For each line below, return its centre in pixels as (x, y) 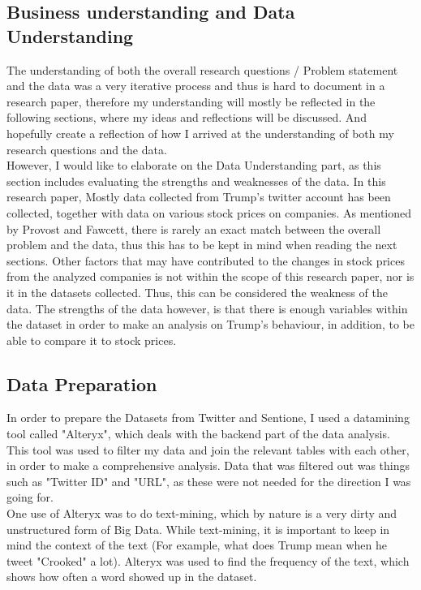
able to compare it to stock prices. (92, 340)
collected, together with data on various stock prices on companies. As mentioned (209, 212)
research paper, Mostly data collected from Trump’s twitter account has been (199, 197)
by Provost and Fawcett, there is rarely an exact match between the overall (194, 228)
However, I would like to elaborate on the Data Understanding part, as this (194, 165)
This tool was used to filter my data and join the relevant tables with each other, (208, 449)
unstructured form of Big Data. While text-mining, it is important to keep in (198, 529)
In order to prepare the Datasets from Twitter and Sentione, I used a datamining (208, 418)
